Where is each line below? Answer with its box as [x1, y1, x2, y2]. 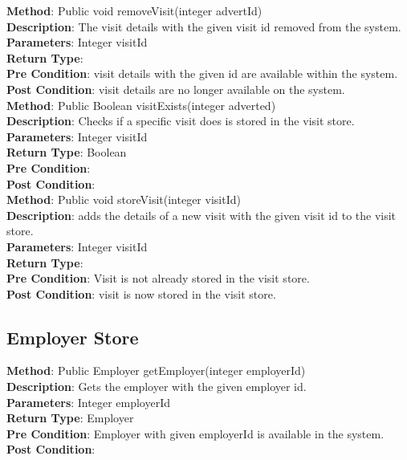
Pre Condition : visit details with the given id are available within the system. [6, 65, 398, 82]
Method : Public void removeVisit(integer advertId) [6, 2, 263, 18]
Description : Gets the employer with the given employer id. [6, 378, 307, 395]
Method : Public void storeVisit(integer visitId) [6, 191, 241, 208]
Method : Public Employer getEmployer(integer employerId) [6, 362, 306, 379]
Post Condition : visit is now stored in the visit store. [6, 285, 276, 302]
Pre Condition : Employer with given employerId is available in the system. [6, 425, 385, 442]
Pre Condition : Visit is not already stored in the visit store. [6, 270, 310, 287]
